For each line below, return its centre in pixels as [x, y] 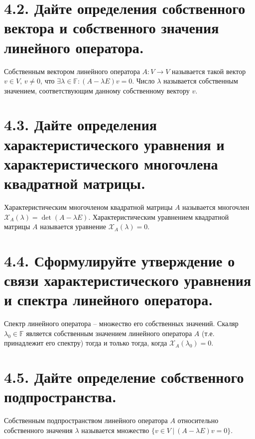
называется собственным [201, 81]
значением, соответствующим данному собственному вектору [97, 90]
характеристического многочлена [111, 163]
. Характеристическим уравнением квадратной [159, 217]
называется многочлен [216, 207]
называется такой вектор [209, 71]
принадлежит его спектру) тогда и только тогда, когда [86, 343]
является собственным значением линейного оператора [109, 333]
